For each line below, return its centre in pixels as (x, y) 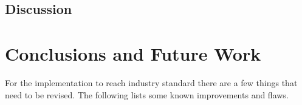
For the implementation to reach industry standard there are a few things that (151, 82)
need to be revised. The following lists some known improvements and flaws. (147, 94)
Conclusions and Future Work (133, 53)
